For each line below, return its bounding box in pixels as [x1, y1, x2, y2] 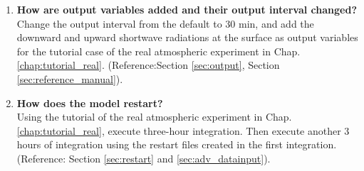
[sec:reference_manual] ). [16, 71, 123, 86]
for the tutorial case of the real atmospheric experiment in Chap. [16, 43, 301, 58]
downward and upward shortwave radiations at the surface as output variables [16, 30, 358, 45]
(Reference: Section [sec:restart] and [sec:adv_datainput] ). [16, 150, 271, 165]
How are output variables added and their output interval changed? [16, 2, 358, 16]
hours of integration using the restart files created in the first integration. [16, 137, 337, 152]
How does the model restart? [16, 95, 163, 110]
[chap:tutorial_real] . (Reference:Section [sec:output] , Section [16, 57, 280, 72]
